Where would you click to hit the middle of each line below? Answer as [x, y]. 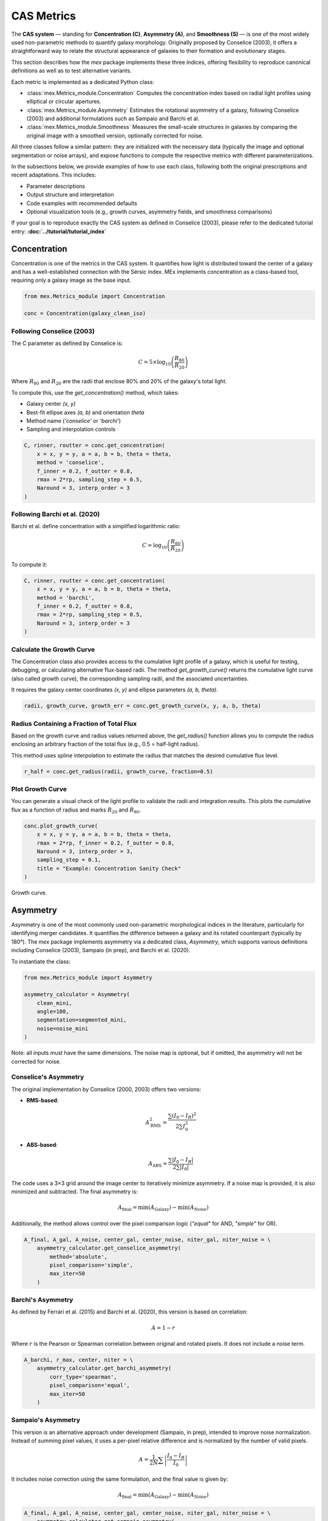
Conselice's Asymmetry [48, 1077]
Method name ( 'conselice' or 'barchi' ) [74, 420]
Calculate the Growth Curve [53, 649]
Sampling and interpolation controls [71, 430]
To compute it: [29, 564]
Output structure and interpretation [70, 195]
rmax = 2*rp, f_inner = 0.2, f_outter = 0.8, [106, 843]
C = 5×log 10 [155, 363]
